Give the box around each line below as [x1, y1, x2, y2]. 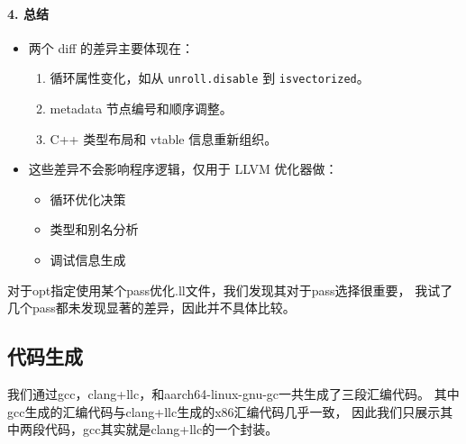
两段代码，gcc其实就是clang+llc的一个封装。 [19, 420, 279, 439]
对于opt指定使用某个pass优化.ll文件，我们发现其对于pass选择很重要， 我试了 [7, 280, 453, 299]
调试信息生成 [50, 250, 126, 269]
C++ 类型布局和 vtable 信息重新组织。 [50, 129, 278, 148]
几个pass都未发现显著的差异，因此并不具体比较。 [7, 298, 296, 317]
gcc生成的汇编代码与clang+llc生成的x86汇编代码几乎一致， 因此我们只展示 [7, 402, 441, 421]
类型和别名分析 [50, 220, 139, 239]
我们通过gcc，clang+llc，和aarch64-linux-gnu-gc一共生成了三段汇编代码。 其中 [7, 385, 460, 403]
